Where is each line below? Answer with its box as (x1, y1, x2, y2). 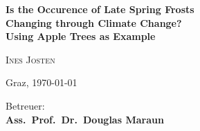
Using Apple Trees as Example (6, 29, 156, 43)
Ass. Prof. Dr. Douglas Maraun (6, 112, 164, 126)
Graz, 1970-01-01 (6, 75, 78, 90)
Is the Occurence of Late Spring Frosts (6, 2, 194, 16)
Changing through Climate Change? (6, 15, 182, 30)
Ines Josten (6, 52, 55, 66)
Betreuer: (6, 98, 45, 112)
